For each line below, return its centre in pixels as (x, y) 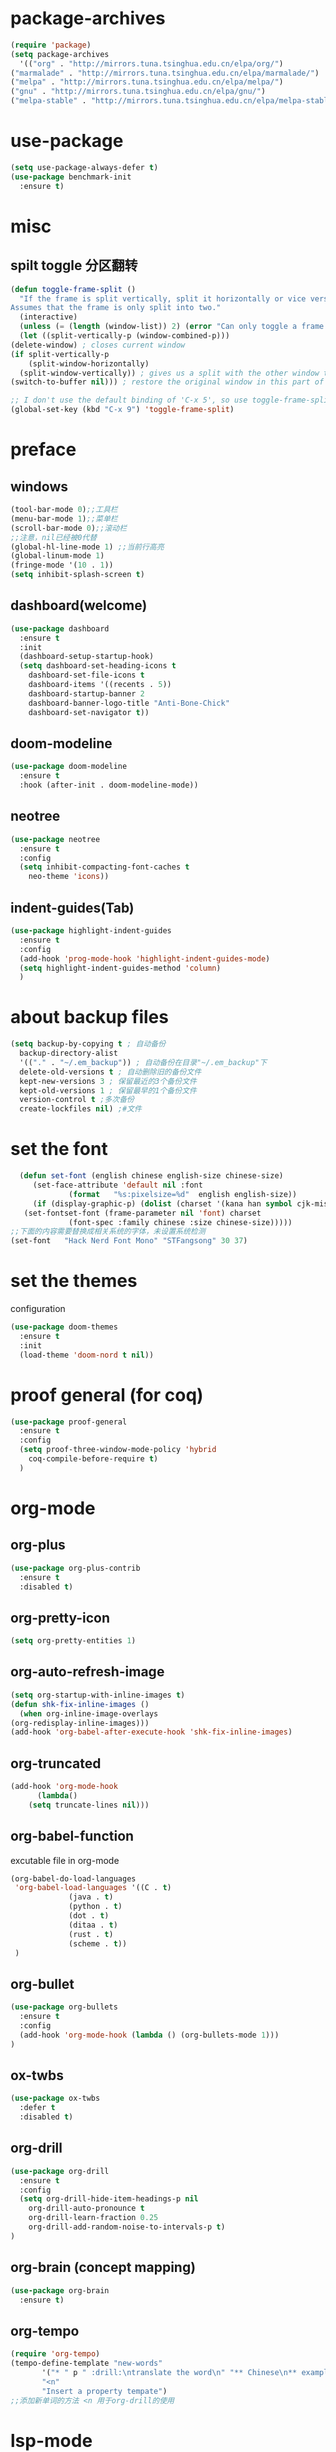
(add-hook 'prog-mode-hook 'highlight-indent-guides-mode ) (145, 958)
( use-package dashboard (60, 628)
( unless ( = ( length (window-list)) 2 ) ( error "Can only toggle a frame (172, 327)
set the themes (74, 1281)
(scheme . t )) (98, 1943)
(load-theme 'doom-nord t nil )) (87, 1355)
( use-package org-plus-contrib (75, 1568)
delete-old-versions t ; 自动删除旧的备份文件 (110, 1072)
